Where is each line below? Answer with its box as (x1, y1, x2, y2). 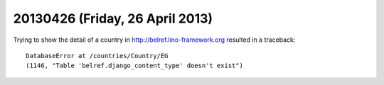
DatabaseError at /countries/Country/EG (26, 52, 169, 59)
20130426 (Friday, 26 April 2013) (13, 11, 213, 26)
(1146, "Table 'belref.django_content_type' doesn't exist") (26, 62, 243, 70)
